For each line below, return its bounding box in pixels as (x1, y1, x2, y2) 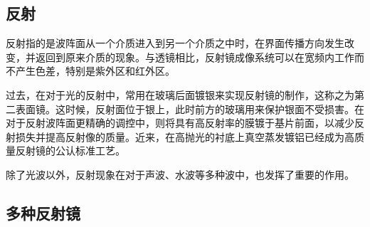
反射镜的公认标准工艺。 (15, 143, 125, 158)
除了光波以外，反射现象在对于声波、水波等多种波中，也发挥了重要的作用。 (6, 167, 354, 181)
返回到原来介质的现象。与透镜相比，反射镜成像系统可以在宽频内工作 (35, 49, 354, 64)
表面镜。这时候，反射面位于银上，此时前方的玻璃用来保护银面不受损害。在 (15, 101, 364, 116)
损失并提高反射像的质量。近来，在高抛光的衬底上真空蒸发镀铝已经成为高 (15, 129, 354, 144)
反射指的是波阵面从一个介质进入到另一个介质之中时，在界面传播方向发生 (6, 36, 344, 51)
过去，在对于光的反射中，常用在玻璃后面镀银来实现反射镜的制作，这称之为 (6, 87, 354, 102)
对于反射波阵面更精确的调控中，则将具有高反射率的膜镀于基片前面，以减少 (6, 115, 354, 130)
